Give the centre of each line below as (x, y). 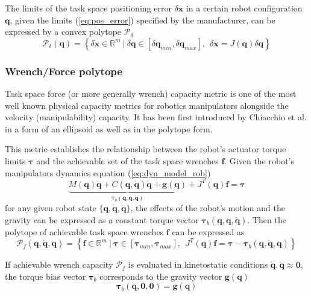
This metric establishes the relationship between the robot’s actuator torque (146, 149)
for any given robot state (51, 208)
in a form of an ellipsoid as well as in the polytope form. (109, 128)
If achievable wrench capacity (59, 264)
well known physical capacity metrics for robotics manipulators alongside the (147, 105)
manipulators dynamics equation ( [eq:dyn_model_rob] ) (108, 172)
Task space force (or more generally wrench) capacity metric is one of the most (151, 93)
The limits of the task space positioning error (88, 8)
